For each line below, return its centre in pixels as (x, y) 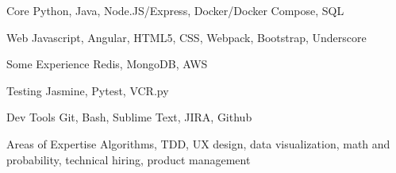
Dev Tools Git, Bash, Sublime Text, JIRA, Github (129, 117)
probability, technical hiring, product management (129, 159)
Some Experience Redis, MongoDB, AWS (107, 64)
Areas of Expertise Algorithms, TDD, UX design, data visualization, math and (198, 143)
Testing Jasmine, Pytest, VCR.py (88, 90)
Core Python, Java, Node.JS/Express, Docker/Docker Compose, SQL (175, 10)
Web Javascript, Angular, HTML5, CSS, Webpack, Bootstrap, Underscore (186, 37)
